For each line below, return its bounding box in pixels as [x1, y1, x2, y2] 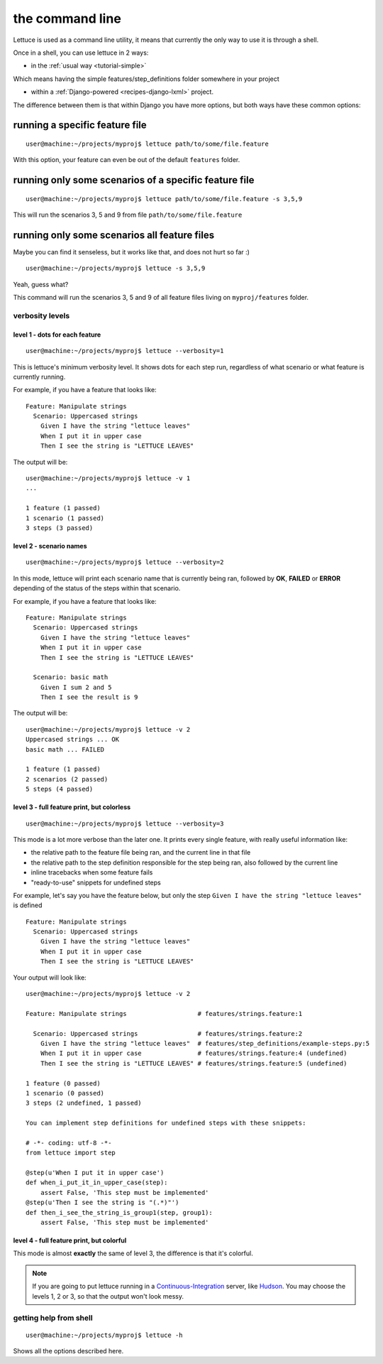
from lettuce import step [26, 1149, 116, 1157]
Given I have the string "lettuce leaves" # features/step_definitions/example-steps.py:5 [40, 1039, 370, 1047]
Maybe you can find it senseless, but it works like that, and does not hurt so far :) [13, 248, 250, 256]
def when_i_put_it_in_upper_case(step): [26, 1179, 168, 1186]
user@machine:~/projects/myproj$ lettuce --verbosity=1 [26, 347, 224, 355]
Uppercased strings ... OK [26, 735, 120, 744]
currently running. [13, 372, 66, 381]
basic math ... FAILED [26, 745, 105, 753]
